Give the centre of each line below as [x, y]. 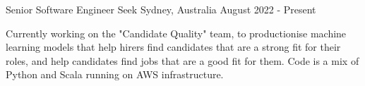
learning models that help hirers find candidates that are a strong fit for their [173, 47]
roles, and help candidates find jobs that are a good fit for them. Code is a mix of [182, 60]
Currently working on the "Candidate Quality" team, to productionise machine [176, 33]
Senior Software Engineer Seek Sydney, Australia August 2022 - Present [161, 9]
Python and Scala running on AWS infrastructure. [115, 74]
